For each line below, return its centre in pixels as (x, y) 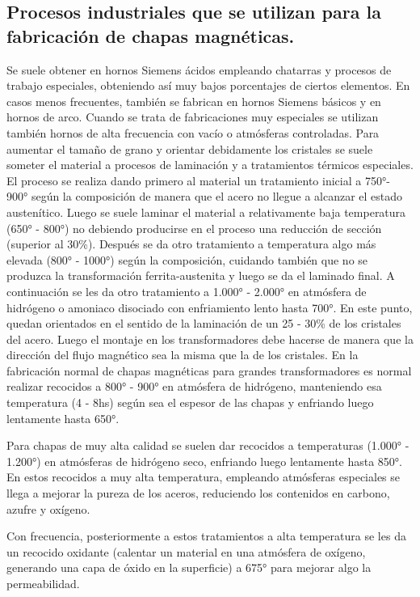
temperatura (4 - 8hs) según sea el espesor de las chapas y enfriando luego (190, 402)
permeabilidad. (43, 583)
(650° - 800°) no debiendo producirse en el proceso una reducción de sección (194, 228)
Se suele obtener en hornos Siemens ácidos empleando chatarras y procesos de (199, 69)
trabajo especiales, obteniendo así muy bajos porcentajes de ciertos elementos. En (208, 85)
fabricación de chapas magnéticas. (151, 35)
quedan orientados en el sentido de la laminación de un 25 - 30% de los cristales (204, 323)
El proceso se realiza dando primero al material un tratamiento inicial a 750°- (198, 180)
